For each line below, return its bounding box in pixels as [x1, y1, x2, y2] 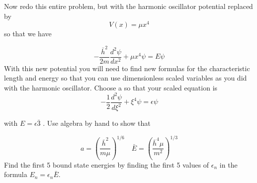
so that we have [4, 28, 52, 39]
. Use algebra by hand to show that [43, 118, 151, 128]
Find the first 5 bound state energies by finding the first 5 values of [4, 159, 209, 170]
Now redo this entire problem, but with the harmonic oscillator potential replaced [4, 1, 253, 11]
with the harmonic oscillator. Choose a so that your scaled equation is [4, 82, 218, 92]
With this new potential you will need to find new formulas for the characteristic [4, 63, 250, 73]
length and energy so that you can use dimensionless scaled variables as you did [4, 73, 247, 83]
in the [219, 159, 238, 170]
